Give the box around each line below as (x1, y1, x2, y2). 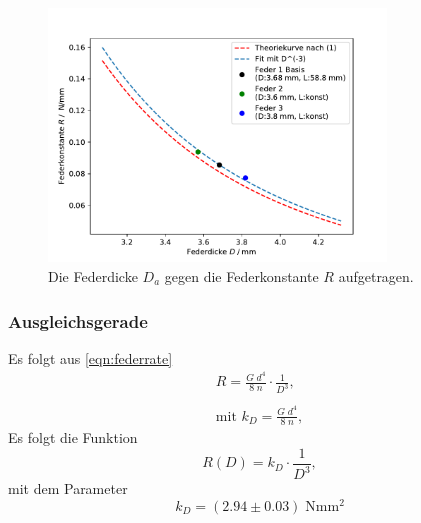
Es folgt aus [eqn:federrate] (8, 347, 173, 368)
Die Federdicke (48, 265, 138, 286)
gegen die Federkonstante (164, 265, 319, 286)
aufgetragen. (338, 265, 414, 286)
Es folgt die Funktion (8, 427, 138, 448)
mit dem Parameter (8, 478, 128, 499)
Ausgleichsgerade (8, 308, 148, 333)
